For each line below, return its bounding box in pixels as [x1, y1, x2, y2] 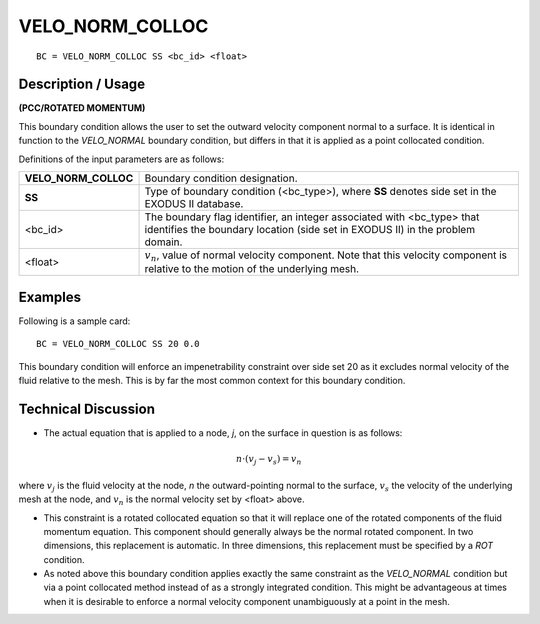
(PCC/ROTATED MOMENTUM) [18, 102, 146, 114]
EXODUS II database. [144, 197, 244, 211]
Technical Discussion [18, 400, 155, 417]
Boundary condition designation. [144, 171, 298, 185]
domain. [144, 235, 183, 249]
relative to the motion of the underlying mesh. [144, 262, 360, 276]
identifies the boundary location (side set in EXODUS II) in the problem [144, 223, 475, 237]
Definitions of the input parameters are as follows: [18, 153, 225, 165]
